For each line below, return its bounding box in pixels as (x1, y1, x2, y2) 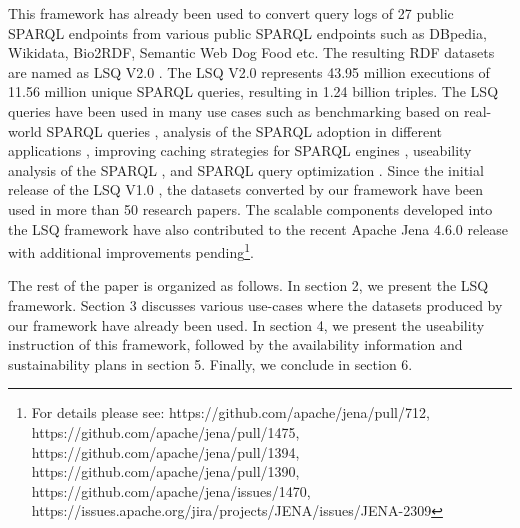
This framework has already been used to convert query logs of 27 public (8, 3, 454, 23)
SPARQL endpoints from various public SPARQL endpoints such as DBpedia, (8, 22, 487, 43)
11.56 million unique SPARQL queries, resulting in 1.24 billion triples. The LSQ (8, 81, 499, 102)
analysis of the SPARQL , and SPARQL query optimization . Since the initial (8, 159, 484, 180)
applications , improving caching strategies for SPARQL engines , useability (8, 140, 472, 161)
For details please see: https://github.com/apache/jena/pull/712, (31, 402, 430, 423)
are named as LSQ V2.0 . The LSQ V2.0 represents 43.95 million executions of (8, 61, 490, 82)
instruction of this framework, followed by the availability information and (8, 334, 463, 355)
